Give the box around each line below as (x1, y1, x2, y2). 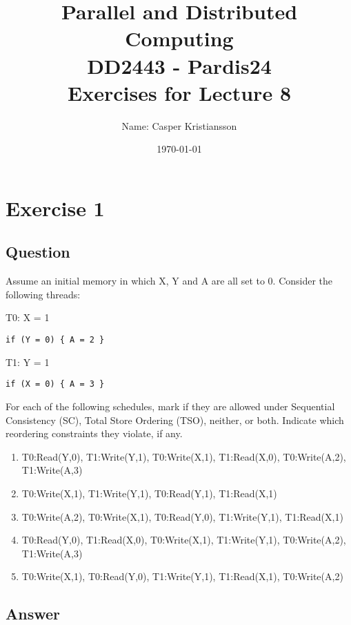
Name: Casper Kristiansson (121, 118, 237, 133)
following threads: (6, 287, 81, 301)
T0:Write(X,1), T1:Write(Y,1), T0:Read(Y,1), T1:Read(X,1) (21, 485, 277, 500)
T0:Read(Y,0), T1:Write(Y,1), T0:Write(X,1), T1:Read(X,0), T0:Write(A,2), (21, 449, 346, 463)
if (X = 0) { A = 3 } (6, 379, 105, 390)
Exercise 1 (6, 193, 105, 222)
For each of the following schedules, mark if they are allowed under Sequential (6, 398, 335, 413)
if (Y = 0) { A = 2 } (6, 335, 105, 345)
